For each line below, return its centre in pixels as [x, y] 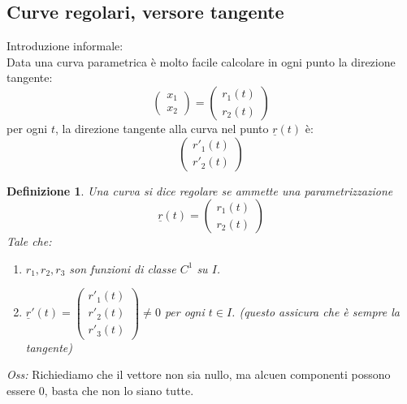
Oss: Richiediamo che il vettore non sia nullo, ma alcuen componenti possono [199, 374]
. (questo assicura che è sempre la [316, 312]
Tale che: [29, 241]
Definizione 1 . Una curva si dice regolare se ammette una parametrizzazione [200, 190]
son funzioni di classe [123, 268]
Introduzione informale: [65, 46]
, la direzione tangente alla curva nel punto [162, 128]
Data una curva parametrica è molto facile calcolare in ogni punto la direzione [201, 61]
